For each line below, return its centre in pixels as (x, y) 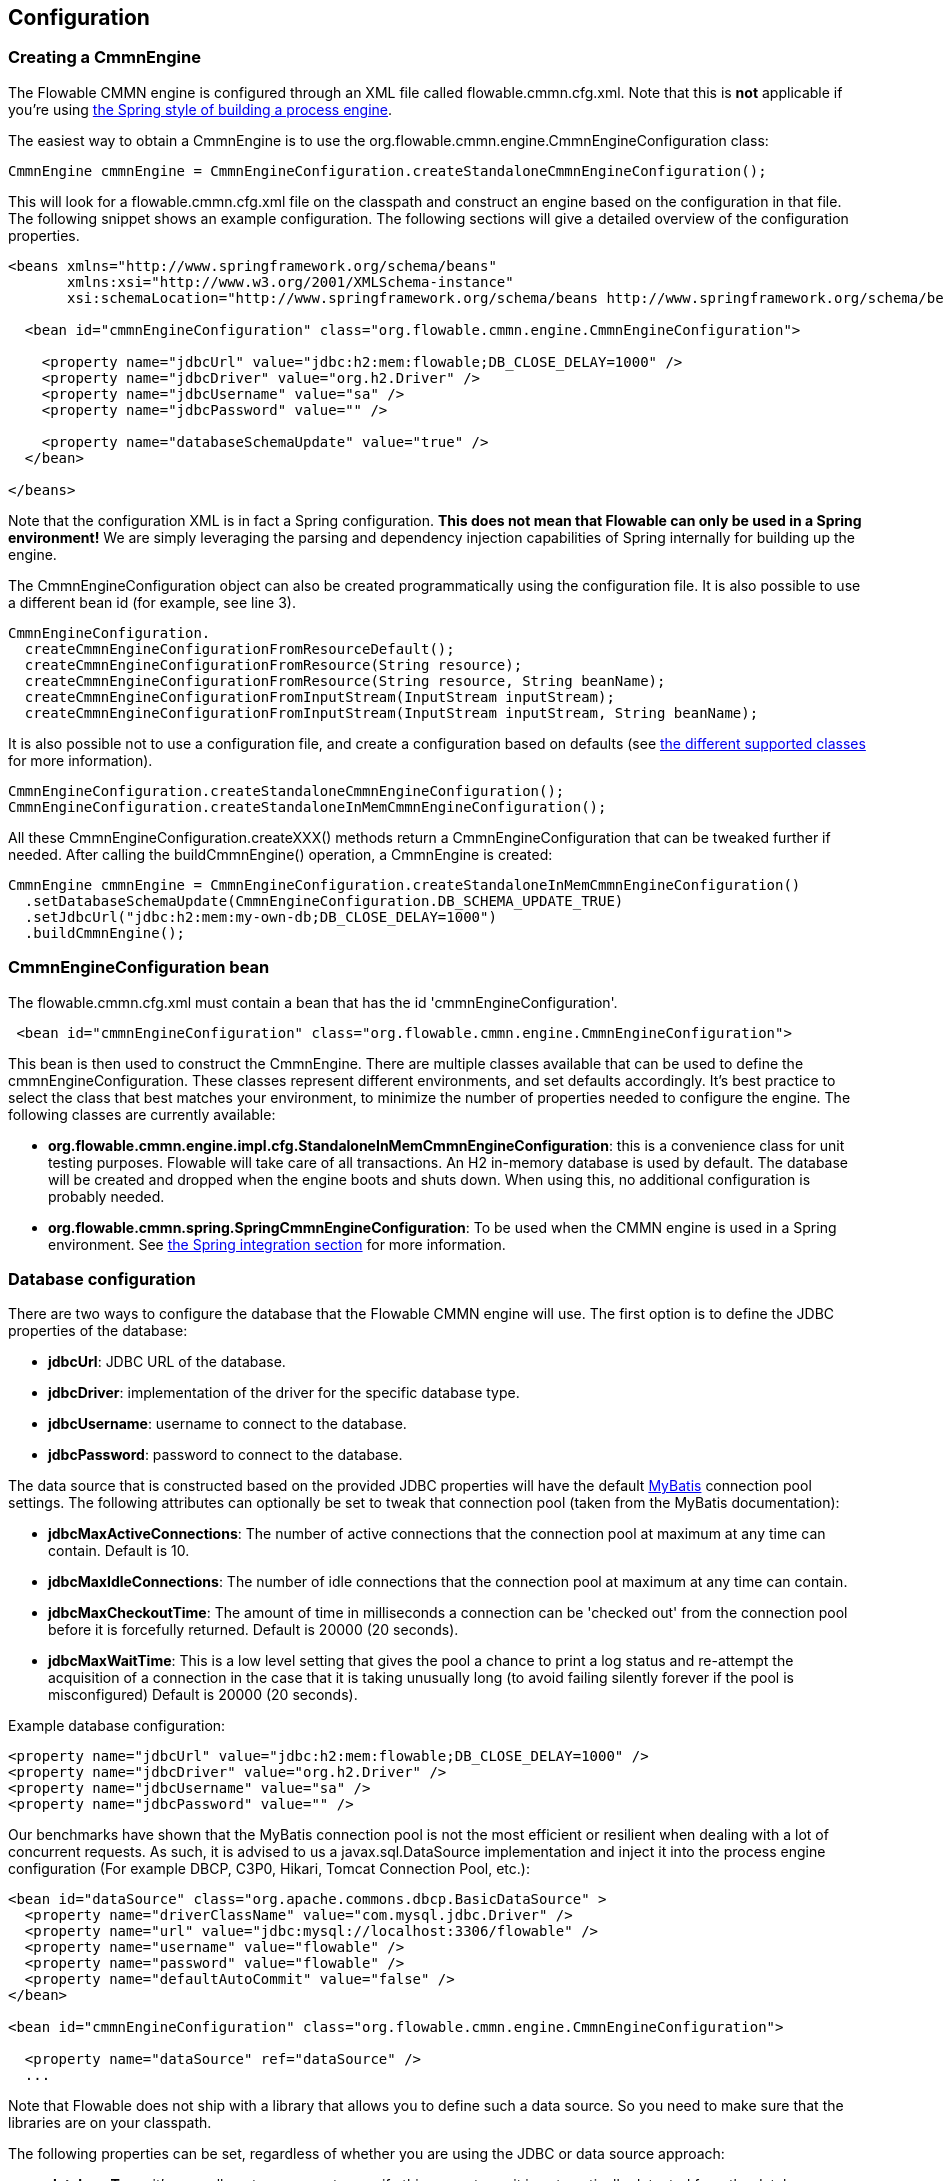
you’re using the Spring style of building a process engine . (200, 109)
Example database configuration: (117, 1726)
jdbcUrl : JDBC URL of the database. (167, 1362)
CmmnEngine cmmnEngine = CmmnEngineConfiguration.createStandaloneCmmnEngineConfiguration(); (387, 170)
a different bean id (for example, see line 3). (152, 602)
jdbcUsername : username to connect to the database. (227, 1424)
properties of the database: (98, 1331)
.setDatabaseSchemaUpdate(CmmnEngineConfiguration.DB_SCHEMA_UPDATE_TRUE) (324, 900)
